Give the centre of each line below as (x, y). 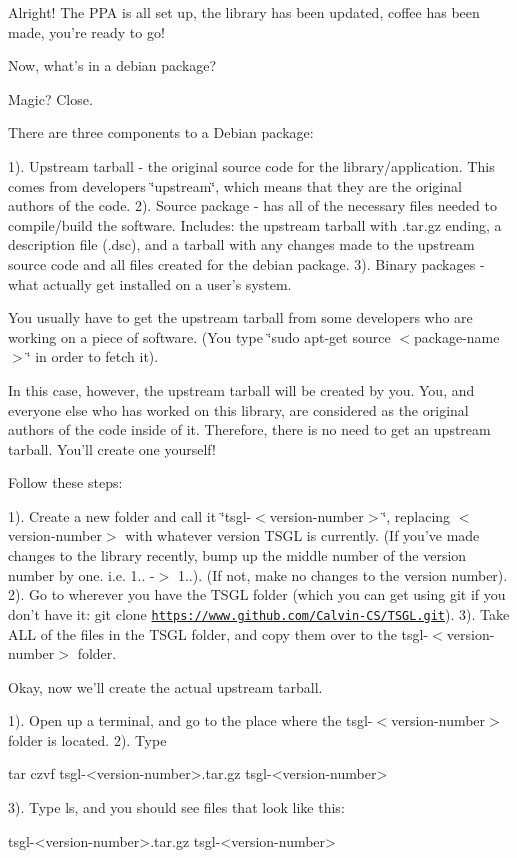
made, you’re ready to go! (86, 31)
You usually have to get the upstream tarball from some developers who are (240, 317)
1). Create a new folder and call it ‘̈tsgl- (130, 515)
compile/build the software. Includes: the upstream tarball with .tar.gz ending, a (255, 224)
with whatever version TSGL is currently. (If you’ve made (302, 535)
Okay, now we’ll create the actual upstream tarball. (165, 686)
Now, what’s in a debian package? (112, 65)
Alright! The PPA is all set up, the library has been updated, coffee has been (244, 12)
